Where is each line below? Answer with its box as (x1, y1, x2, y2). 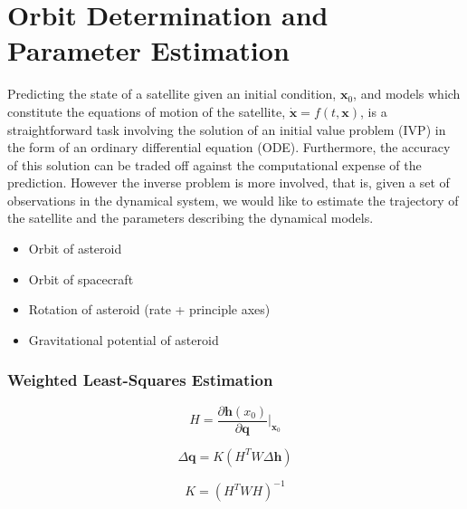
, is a (360, 101, 387, 120)
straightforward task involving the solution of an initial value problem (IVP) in (7, 120, 446, 139)
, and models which (353, 84, 461, 103)
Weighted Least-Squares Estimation (7, 369, 273, 391)
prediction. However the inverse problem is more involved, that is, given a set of (7, 173, 450, 192)
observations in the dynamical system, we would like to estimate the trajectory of (7, 190, 459, 209)
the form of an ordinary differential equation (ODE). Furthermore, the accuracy (7, 138, 451, 157)
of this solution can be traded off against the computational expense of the (7, 155, 422, 174)
